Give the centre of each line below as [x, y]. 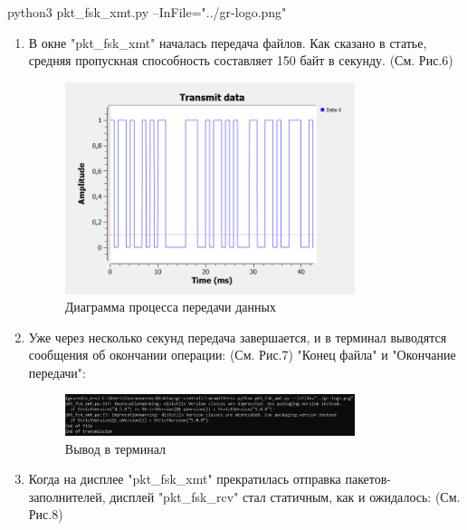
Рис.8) [46, 514]
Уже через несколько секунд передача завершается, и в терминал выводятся [238, 337]
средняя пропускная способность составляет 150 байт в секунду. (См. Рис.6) [241, 60]
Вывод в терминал [115, 448]
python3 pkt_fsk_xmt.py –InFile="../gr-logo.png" [147, 12]
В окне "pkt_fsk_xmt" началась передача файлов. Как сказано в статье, [228, 42]
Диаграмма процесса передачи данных [170, 307]
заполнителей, [67, 496]
